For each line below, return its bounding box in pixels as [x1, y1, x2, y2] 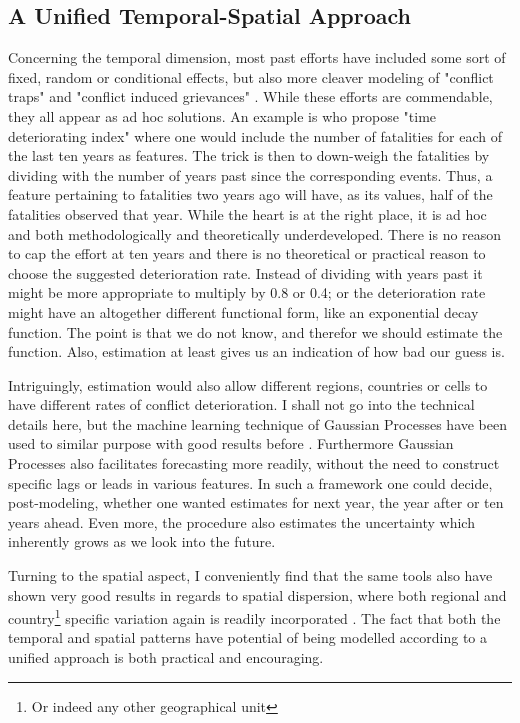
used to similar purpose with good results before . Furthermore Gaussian [8, 433, 454, 454]
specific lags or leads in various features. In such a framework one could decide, [8, 472, 493, 493]
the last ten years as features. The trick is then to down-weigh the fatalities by [8, 145, 490, 166]
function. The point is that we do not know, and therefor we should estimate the [8, 321, 503, 342]
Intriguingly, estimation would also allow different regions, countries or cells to [8, 374, 488, 395]
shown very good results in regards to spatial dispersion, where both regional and [8, 584, 507, 605]
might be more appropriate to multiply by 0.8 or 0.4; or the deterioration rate [8, 282, 486, 303]
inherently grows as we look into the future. [8, 531, 276, 552]
